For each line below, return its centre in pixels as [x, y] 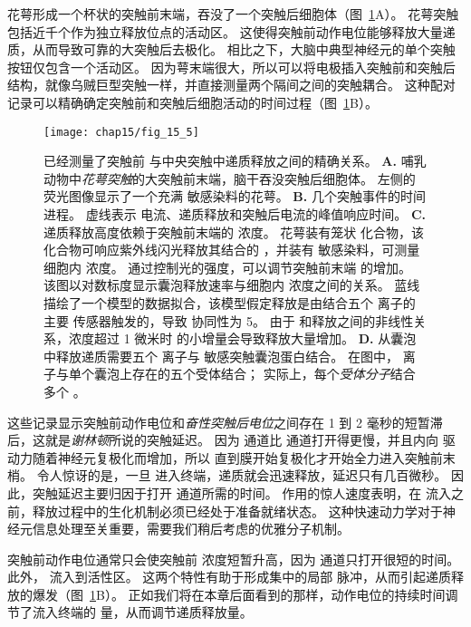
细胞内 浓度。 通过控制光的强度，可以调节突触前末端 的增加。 [227, 267]
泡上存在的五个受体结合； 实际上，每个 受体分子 [248, 374]
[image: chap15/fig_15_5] [121, 132]
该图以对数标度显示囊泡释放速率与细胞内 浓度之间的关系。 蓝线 [232, 285]
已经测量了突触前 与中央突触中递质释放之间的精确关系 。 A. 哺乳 [235, 161]
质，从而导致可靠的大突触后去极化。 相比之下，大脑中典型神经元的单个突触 [231, 49]
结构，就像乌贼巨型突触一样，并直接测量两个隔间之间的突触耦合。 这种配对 [231, 85]
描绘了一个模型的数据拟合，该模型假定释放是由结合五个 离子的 [230, 302]
